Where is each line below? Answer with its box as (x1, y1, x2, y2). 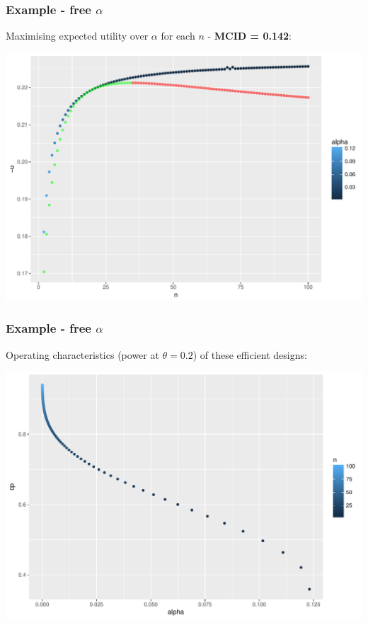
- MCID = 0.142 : (207, 28, 292, 43)
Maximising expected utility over (6, 28, 149, 43)
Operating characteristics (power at (6, 347, 159, 362)
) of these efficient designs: (192, 347, 307, 362)
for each (161, 28, 195, 43)
